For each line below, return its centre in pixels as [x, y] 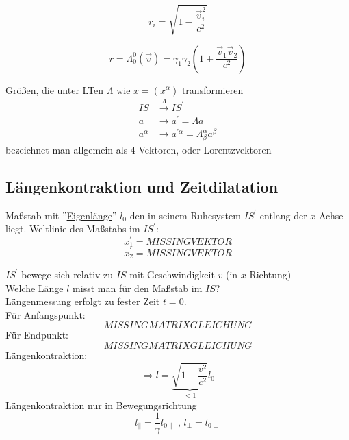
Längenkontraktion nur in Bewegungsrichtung [101, 405]
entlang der [283, 215]
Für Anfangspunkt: [46, 314]
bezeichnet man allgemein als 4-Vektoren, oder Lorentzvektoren [139, 149]
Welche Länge [35, 288]
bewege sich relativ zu [67, 274]
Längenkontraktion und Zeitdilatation [142, 186]
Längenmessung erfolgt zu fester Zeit [83, 301]
